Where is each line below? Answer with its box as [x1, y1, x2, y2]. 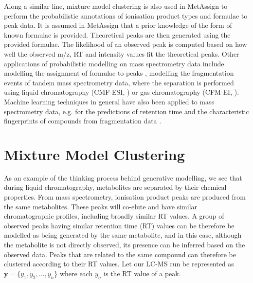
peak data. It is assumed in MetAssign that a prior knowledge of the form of [4, 20, 232, 30]
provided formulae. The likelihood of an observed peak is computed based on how [4, 39, 247, 49]
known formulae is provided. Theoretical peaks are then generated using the [4, 29, 231, 40]
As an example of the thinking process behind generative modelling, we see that [4, 172, 242, 182]
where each [59, 268, 93, 278]
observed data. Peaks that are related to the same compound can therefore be [4, 249, 236, 259]
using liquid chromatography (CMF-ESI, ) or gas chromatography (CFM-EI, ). [4, 87, 239, 97]
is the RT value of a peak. [104, 268, 181, 278]
